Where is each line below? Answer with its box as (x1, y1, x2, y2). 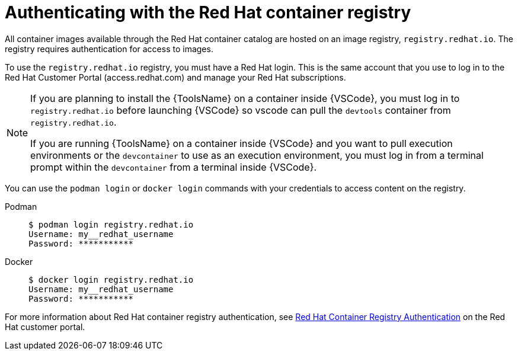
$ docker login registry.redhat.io (28, 274, 194, 284)
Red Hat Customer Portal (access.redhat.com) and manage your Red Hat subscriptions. (5, 72, 346, 82)
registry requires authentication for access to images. (5, 43, 213, 54)
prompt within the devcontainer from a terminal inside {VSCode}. (30, 161, 317, 173)
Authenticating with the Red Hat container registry (5, 2, 411, 23)
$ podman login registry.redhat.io (28, 219, 194, 229)
